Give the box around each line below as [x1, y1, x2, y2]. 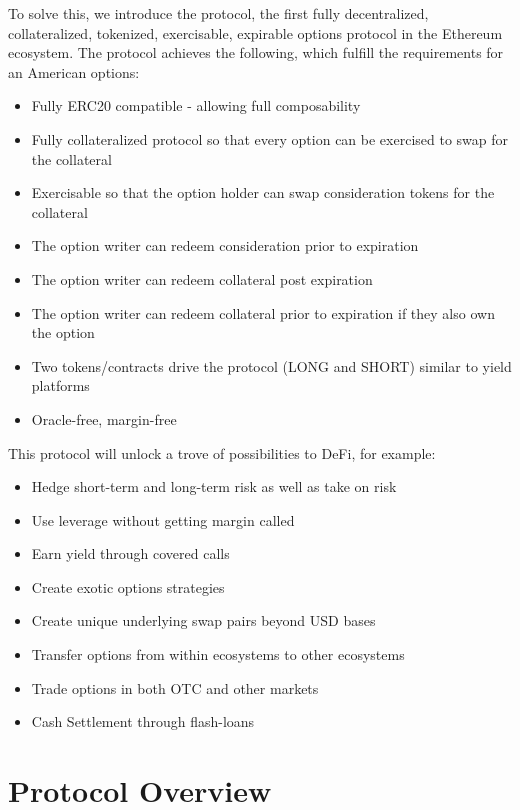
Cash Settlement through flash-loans [31, 711, 255, 732]
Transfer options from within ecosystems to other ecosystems [31, 644, 405, 665]
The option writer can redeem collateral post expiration [31, 268, 373, 289]
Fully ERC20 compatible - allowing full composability [31, 95, 361, 116]
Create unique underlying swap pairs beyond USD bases [31, 610, 376, 631]
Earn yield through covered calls [31, 543, 230, 564]
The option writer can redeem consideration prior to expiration [31, 235, 419, 256]
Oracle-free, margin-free [31, 408, 177, 429]
